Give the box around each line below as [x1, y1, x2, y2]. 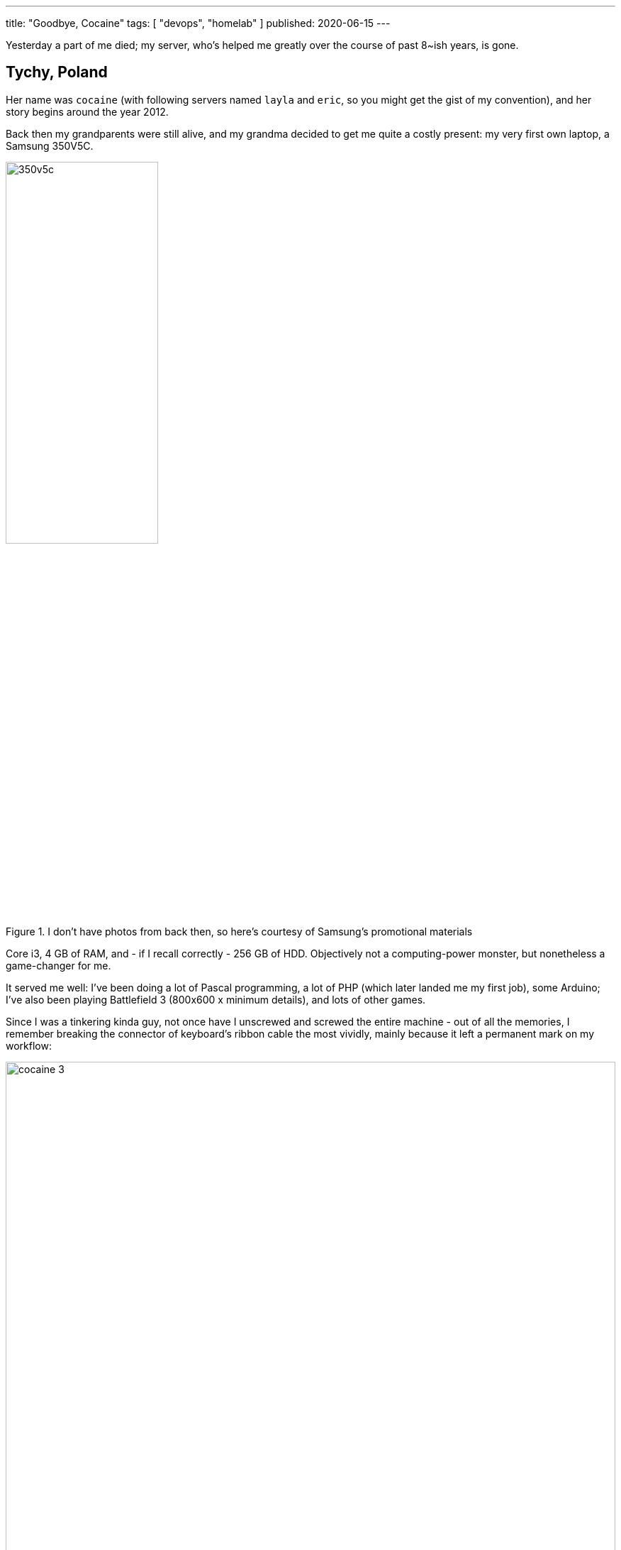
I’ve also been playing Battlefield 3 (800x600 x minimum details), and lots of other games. [6, 993, 426, 1006]
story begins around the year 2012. [6, 105, 169, 118]
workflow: [6, 1039, 52, 1052]
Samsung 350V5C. [6, 139, 94, 152]
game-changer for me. [6, 959, 111, 972]
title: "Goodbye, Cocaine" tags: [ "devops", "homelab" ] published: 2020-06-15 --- [6, 17, 391, 29]
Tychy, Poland [6, 63, 108, 82]
